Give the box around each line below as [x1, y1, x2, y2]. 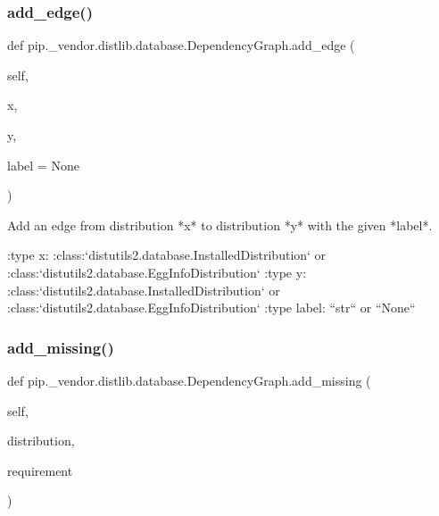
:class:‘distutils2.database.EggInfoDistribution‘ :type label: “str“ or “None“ [7, 298, 416, 317]
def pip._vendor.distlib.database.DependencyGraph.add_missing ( [7, 370, 371, 389]
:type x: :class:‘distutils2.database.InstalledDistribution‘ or [7, 246, 327, 264]
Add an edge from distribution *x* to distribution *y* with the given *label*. [7, 215, 433, 234]
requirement [7, 461, 73, 479]
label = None [7, 155, 79, 174]
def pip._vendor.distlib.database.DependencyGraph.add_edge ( [7, 36, 355, 54]
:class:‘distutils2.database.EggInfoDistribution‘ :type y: [7, 262, 307, 281]
